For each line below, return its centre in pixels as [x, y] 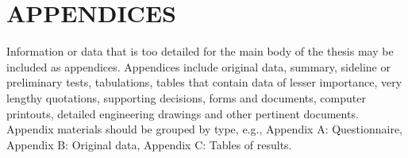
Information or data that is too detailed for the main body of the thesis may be [200, 51]
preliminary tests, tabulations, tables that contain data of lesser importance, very [204, 82]
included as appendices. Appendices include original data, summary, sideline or [198, 66]
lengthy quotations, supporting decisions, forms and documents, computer [186, 97]
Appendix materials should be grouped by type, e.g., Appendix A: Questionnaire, [204, 129]
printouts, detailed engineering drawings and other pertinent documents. [183, 113]
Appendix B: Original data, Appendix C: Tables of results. [149, 144]
